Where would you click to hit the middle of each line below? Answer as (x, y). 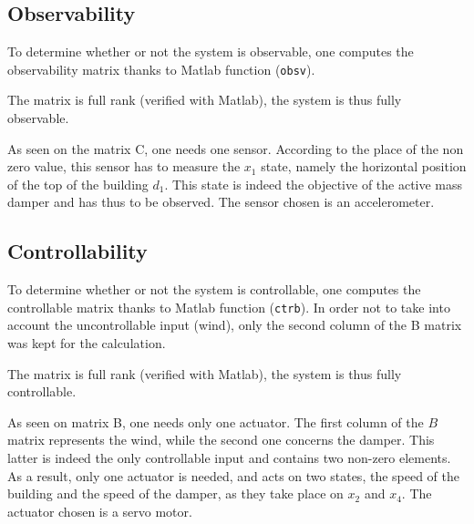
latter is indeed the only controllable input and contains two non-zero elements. (229, 458)
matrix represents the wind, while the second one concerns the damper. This (221, 440)
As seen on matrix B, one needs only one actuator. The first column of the (216, 421)
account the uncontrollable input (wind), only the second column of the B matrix (235, 325)
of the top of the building (78, 184)
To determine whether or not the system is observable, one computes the (211, 51)
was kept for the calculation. (87, 343)
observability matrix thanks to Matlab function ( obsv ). (161, 69)
